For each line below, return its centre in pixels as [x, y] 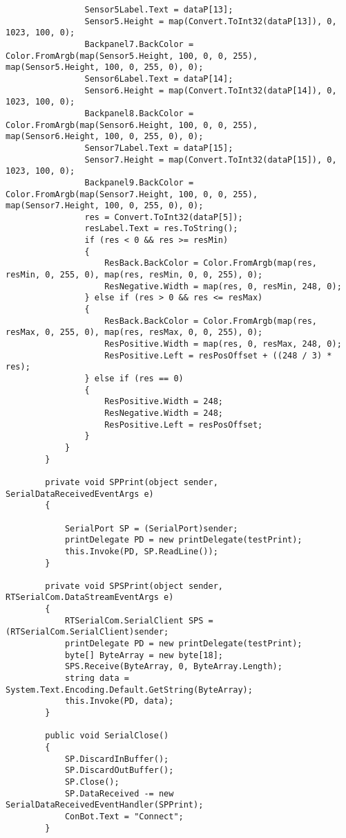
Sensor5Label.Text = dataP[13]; [159, 10]
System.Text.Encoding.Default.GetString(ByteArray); [129, 690]
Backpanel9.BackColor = [139, 182]
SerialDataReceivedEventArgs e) [80, 494]
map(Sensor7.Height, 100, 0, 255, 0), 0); [105, 206]
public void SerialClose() [107, 736]
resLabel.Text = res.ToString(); [161, 229]
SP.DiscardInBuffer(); [117, 759]
